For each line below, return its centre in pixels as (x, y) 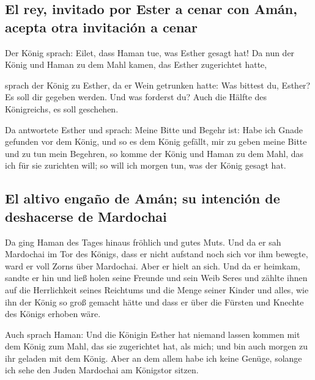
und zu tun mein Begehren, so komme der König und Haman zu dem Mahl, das (154, 153)
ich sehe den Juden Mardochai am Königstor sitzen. (102, 370)
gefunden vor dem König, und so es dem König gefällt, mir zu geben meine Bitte (156, 141)
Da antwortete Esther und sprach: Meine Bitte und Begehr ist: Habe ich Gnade (154, 129)
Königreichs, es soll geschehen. (62, 108)
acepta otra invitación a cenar (101, 27)
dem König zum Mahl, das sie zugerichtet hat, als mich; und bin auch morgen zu (156, 346)
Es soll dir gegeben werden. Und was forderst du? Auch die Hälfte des (136, 97)
